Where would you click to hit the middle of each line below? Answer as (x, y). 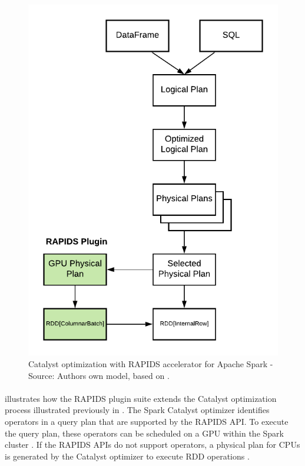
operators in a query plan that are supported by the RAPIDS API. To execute (147, 421)
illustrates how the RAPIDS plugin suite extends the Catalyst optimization (141, 398)
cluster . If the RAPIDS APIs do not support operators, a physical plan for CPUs (152, 445)
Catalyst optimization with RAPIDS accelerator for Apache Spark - (151, 364)
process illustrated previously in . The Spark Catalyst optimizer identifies (137, 410)
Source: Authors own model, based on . (99, 375)
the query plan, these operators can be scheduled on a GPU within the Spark (144, 433)
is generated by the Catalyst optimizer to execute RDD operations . (127, 456)
